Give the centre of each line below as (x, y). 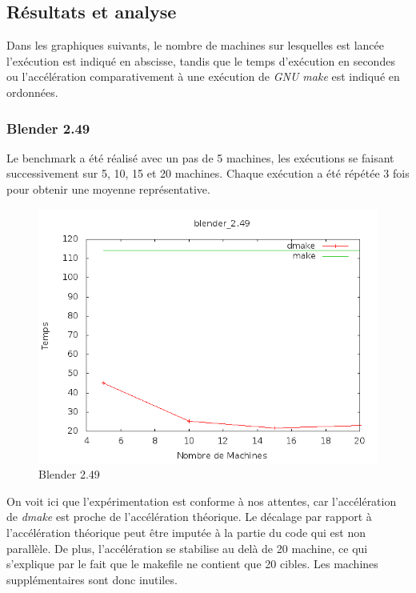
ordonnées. (32, 92)
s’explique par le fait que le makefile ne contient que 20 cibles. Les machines (192, 564)
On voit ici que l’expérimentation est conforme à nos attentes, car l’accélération (202, 501)
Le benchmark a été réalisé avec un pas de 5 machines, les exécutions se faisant (200, 157)
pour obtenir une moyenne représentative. (108, 188)
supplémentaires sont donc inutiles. (92, 579)
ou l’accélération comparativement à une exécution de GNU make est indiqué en (203, 76)
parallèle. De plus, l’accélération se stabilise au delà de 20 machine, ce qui (187, 548)
